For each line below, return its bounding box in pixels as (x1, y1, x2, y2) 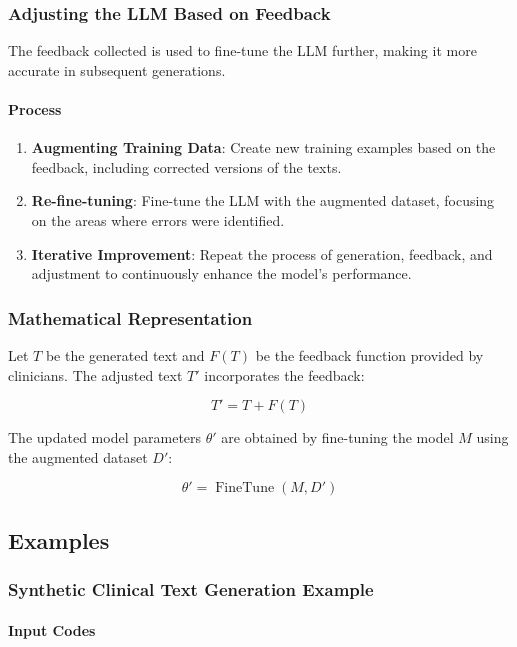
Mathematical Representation (8, 305, 253, 330)
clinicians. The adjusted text (8, 364, 183, 385)
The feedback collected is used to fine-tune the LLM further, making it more (8, 40, 477, 61)
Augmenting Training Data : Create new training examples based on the (31, 137, 496, 158)
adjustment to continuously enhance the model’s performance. (31, 263, 412, 284)
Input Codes (8, 619, 96, 640)
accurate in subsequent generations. (8, 59, 226, 80)
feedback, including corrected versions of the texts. (31, 156, 342, 177)
